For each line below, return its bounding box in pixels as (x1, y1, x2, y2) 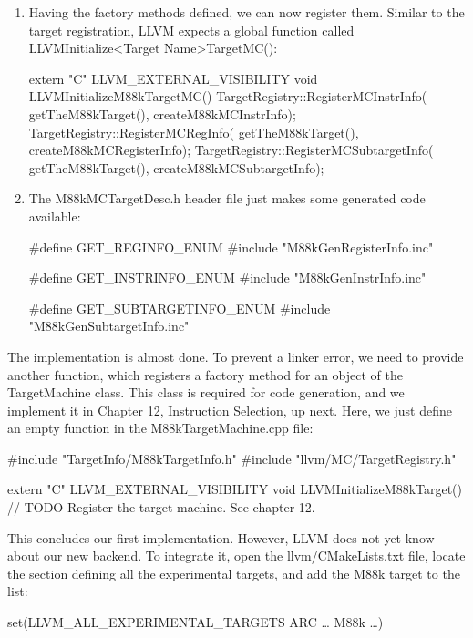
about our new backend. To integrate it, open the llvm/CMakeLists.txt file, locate (7, 546, 466, 565)
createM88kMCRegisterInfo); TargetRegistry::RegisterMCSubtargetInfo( (28, 140, 434, 159)
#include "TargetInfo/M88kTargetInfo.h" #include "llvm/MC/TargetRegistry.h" (7, 448, 457, 468)
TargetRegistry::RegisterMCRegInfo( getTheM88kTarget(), (28, 122, 359, 141)
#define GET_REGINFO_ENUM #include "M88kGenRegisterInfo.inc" (28, 237, 434, 256)
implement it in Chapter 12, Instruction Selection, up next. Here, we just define (7, 400, 452, 419)
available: (28, 206, 81, 225)
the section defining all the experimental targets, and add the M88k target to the (7, 563, 460, 582)
